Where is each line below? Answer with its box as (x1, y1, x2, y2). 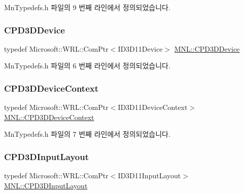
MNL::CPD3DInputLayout (4, 180, 88, 190)
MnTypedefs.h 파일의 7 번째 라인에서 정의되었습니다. (4, 129, 170, 139)
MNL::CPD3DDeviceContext (4, 111, 94, 122)
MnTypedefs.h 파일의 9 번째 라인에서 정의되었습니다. (4, 2, 170, 12)
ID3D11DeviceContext (118, 102, 188, 112)
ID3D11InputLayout (118, 170, 181, 181)
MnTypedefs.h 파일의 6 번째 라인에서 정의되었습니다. (4, 60, 170, 71)
